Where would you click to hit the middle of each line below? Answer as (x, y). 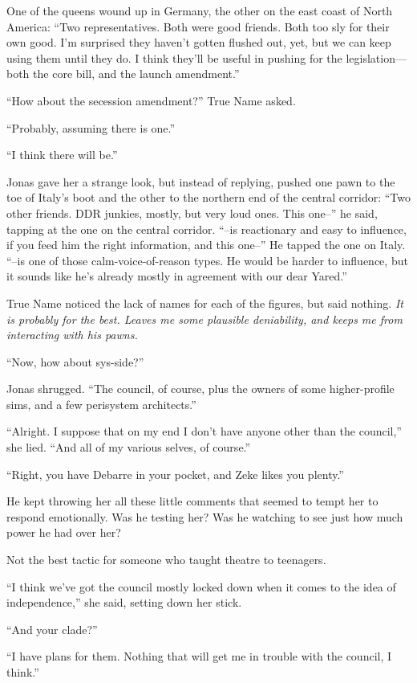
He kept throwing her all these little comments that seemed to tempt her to (192, 501)
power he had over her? (64, 532)
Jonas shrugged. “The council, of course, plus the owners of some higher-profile (200, 389)
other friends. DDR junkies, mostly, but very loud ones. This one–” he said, (192, 213)
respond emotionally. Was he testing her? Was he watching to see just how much (205, 516)
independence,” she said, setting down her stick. (124, 602)
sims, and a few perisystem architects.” (101, 404)
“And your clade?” (52, 629)
